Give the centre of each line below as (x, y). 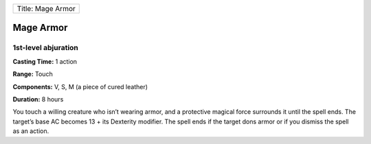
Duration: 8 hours (38, 99)
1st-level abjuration (46, 48)
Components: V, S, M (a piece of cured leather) (80, 86)
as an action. (31, 131)
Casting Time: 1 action (45, 61)
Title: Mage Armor (46, 9)
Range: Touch (33, 74)
